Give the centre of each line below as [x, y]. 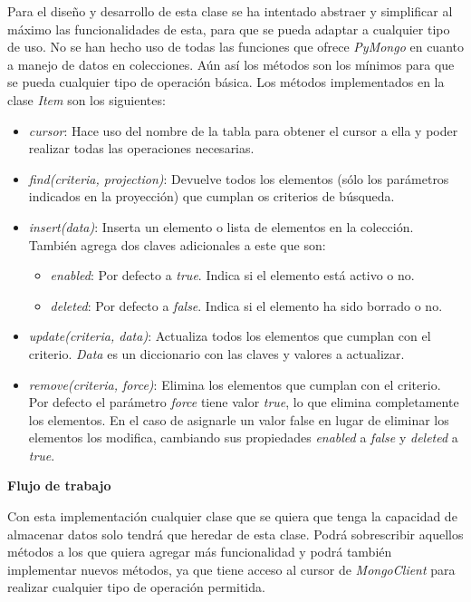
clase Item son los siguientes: [87, 99]
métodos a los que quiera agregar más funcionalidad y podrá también [200, 552]
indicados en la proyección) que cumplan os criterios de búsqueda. [211, 196]
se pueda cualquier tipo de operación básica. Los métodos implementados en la [226, 82]
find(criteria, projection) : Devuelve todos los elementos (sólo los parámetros [239, 178]
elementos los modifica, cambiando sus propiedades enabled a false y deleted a [243, 437]
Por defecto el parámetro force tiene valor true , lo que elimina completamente [244, 402]
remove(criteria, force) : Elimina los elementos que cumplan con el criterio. [235, 384]
